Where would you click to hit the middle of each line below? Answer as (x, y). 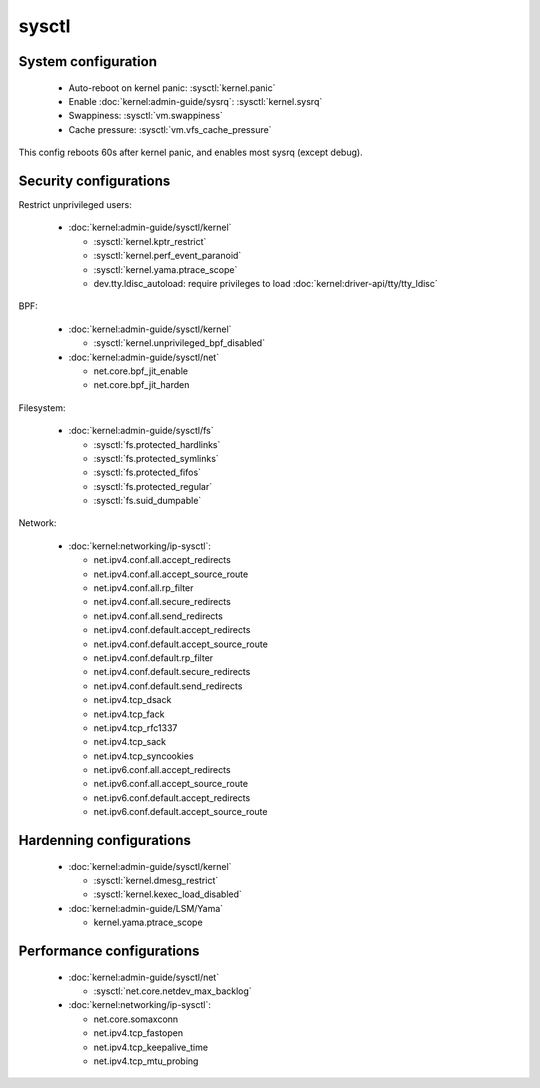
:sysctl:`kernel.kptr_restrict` (150, 241)
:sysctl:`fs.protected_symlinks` (156, 458)
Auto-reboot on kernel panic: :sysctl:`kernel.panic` (172, 87)
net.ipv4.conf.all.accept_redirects (162, 560)
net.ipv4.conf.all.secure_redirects (162, 602)
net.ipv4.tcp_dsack (132, 700)
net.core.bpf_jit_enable (141, 371)
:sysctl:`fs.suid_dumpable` (147, 501)
